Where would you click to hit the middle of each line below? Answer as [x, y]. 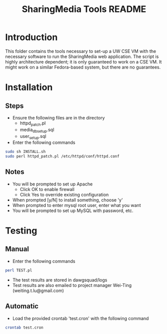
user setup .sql [33, 137]
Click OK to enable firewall [47, 189]
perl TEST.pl [19, 270]
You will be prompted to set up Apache [52, 184]
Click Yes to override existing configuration [64, 194]
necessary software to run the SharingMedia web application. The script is [82, 56]
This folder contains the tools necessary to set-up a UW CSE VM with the [81, 51]
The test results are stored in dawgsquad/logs [60, 280]
